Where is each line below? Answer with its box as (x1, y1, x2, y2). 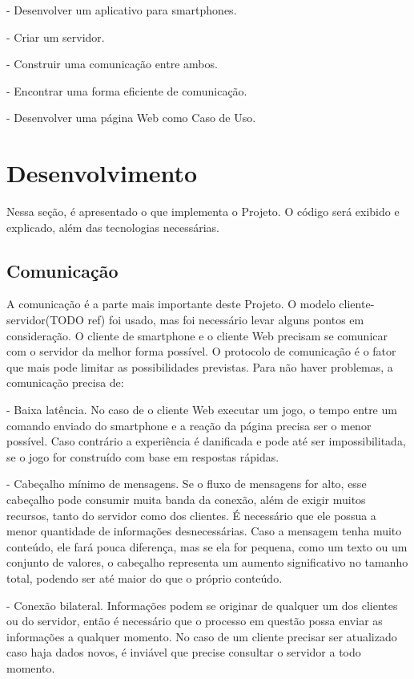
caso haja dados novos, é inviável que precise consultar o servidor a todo (6, 644, 361, 661)
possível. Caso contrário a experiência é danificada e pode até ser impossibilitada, (6, 433, 406, 449)
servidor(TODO (6, 311, 84, 328)
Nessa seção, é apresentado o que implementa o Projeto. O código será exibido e (6, 203, 400, 220)
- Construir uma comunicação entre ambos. (6, 55, 218, 72)
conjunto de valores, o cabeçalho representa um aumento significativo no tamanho (6, 554, 408, 571)
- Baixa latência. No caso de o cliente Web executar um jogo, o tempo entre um (6, 401, 397, 418)
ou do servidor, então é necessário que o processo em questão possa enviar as (6, 612, 383, 629)
